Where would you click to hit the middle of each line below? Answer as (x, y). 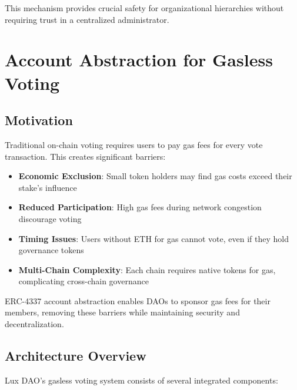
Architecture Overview (76, 356)
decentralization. (34, 324)
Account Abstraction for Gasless (139, 60)
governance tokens (51, 250)
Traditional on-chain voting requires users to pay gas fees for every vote (134, 144)
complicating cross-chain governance (84, 281)
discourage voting (50, 218)
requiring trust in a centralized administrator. (87, 19)
